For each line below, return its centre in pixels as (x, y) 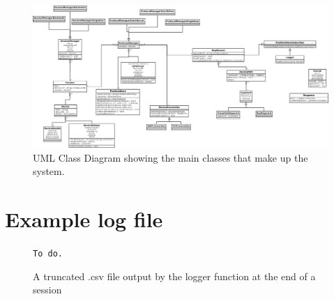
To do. (48, 254)
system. (49, 171)
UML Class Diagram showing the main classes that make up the (170, 157)
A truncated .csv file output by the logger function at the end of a (174, 276)
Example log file (84, 219)
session (47, 290)
